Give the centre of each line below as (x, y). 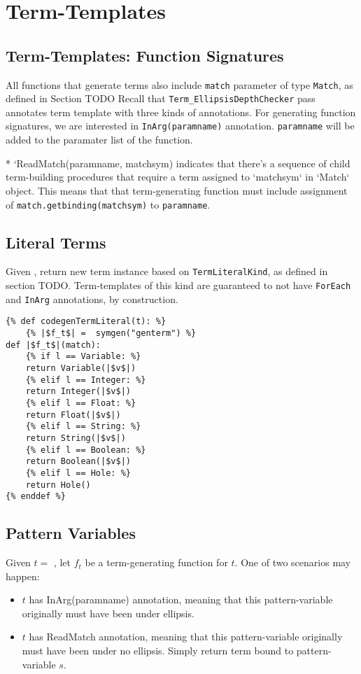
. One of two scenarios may (293, 562)
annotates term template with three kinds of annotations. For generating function (181, 112)
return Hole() (58, 485)
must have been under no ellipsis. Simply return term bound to (158, 651)
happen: (23, 576)
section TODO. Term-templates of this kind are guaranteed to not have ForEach (178, 285)
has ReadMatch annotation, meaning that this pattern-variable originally (186, 637)
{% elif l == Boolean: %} (86, 450)
